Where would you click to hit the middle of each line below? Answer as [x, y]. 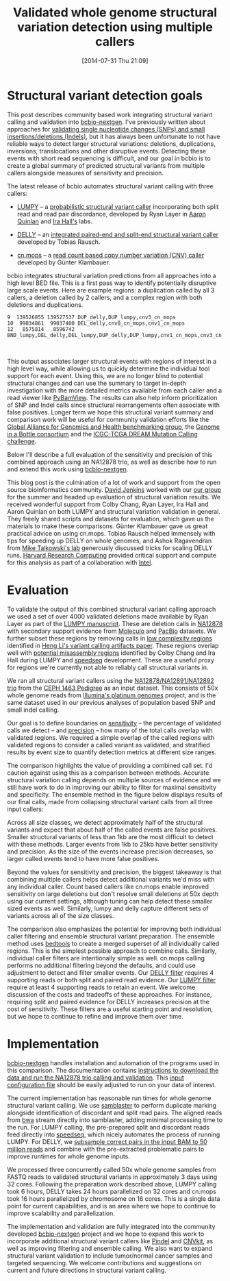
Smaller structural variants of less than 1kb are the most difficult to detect [110, 836]
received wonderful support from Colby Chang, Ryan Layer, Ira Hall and [108, 504]
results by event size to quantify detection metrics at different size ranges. [112, 752]
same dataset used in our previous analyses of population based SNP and [111, 702]
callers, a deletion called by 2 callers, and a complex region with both [105, 297]
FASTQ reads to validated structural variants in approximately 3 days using [112, 1177]
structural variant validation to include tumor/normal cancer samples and [110, 1256]
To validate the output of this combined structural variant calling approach [112, 609]
